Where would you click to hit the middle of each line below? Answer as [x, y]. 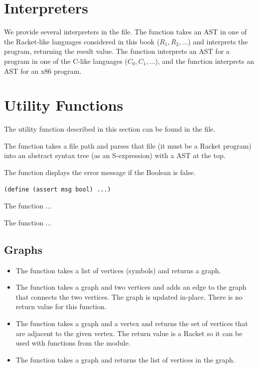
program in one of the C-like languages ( [66, 61]
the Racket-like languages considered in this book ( [82, 41]
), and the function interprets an [204, 61]
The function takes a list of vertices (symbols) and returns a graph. [118, 270]
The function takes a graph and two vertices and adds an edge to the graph [131, 287]
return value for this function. [61, 306]
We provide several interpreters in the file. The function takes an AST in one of [126, 32]
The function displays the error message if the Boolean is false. [100, 172]
